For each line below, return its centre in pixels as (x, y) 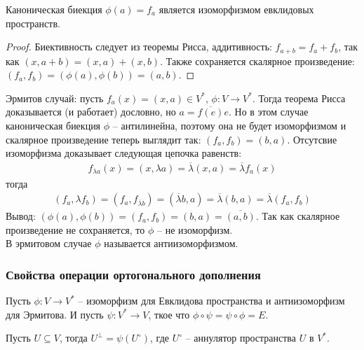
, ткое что (169, 314)
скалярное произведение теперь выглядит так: (103, 139)
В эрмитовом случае (49, 243)
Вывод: (21, 216)
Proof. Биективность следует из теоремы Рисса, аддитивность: (139, 47)
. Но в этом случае (268, 112)
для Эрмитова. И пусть (55, 314)
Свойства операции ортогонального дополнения (133, 274)
